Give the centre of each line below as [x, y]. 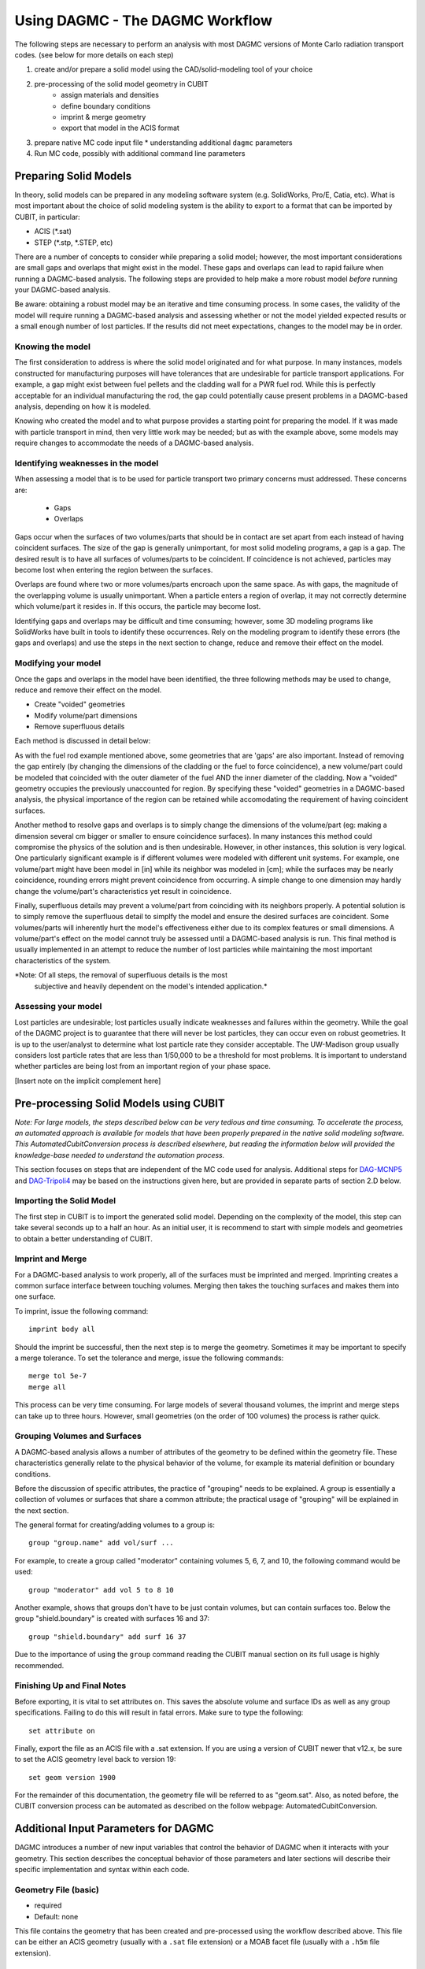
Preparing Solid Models [73, 176]
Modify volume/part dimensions [86, 715]
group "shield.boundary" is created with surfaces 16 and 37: [112, 1619]
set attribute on [62, 1730]
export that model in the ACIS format [120, 128]
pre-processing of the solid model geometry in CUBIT [121, 83]
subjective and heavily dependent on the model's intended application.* [151, 986]
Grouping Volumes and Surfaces [78, 1436]
